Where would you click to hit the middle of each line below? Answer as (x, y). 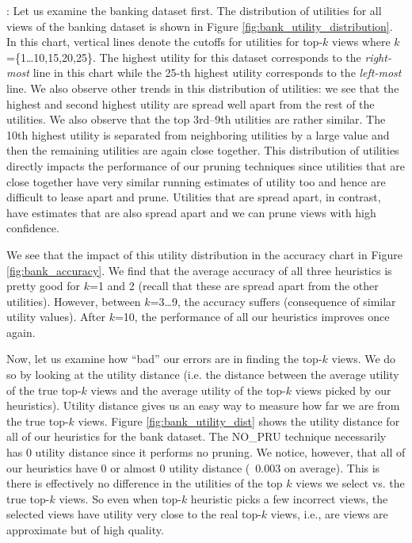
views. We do (364, 359)
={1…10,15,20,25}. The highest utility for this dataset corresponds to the (184, 57)
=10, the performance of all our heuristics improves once (252, 317)
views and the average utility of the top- (188, 390)
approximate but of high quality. (85, 530)
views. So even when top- (120, 498)
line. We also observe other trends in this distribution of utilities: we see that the (203, 88)
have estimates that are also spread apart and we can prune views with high (191, 212)
